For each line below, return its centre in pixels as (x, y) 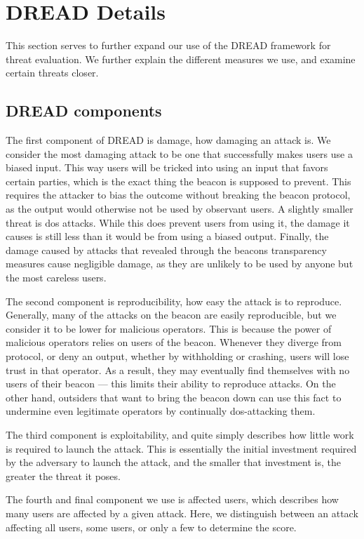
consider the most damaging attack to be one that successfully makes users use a (179, 153)
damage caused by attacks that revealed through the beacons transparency (166, 249)
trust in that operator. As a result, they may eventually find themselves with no (178, 370)
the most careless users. (56, 278)
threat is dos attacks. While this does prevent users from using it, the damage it (178, 222)
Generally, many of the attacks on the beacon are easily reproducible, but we (171, 315)
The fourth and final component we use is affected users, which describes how (172, 499)
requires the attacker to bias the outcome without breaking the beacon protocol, (178, 195)
